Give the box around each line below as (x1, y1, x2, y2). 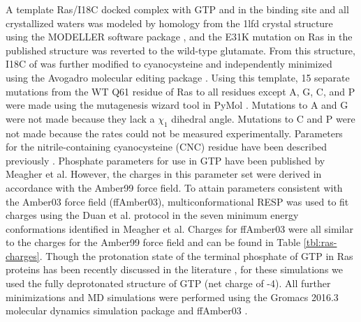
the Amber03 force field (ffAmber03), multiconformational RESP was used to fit (6, 194, 349, 208)
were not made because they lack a (6, 111, 155, 125)
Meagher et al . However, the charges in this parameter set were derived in (6, 167, 322, 181)
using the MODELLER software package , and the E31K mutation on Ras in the (6, 29, 353, 44)
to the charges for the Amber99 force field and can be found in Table (6, 235, 301, 250)
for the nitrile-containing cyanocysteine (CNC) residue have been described (6, 139, 327, 154)
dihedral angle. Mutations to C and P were (171, 111, 355, 125)
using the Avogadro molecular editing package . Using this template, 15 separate (6, 70, 350, 84)
